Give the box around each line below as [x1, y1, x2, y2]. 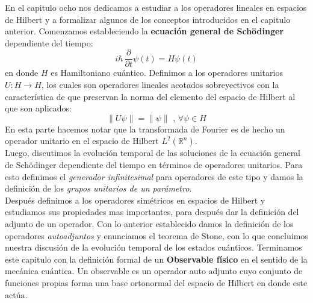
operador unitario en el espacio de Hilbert [5, 134, 159, 147]
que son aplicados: [5, 102, 72, 114]
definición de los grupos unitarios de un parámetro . [5, 182, 192, 195]
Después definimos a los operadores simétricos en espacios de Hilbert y [5, 193, 265, 206]
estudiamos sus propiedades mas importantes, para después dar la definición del [5, 205, 299, 218]
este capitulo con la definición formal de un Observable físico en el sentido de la [5, 252, 308, 265]
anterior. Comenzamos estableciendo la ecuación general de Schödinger [5, 25, 284, 37]
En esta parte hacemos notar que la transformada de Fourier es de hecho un [5, 122, 285, 135]
